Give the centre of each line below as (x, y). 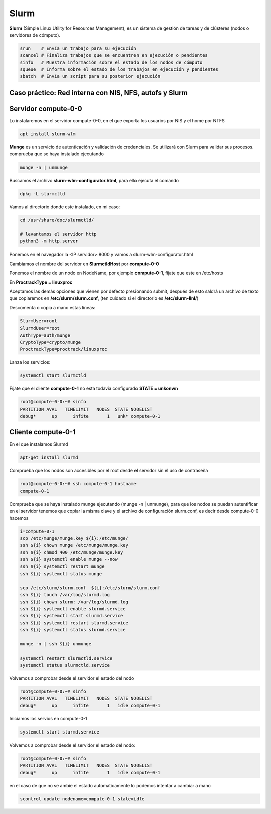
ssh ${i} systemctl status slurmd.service (73, 630)
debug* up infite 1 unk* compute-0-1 (90, 416)
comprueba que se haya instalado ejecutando (56, 154)
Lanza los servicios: (30, 362)
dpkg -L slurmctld (42, 194)
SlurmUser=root (38, 321)
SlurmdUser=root (40, 328)
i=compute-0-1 (37, 531)
